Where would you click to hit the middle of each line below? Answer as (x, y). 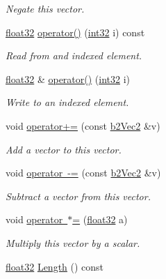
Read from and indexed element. (74, 55)
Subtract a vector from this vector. (78, 196)
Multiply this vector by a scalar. (73, 242)
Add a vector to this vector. (64, 149)
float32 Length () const (55, 266)
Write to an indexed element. (67, 102)
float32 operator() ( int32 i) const (75, 32)
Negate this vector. (45, 8)
